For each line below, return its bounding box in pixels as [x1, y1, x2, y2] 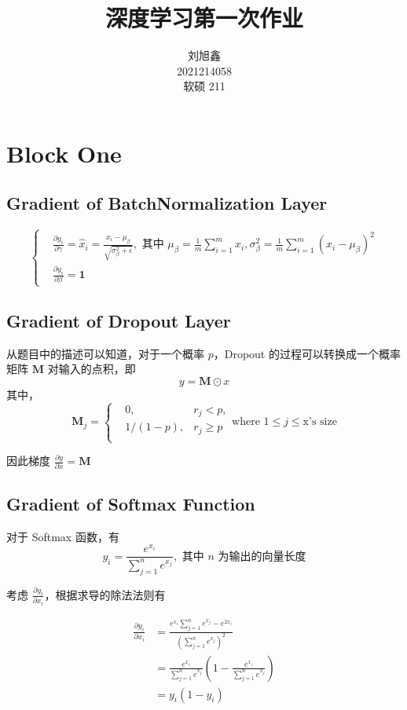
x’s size [302, 416, 337, 428]
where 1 [232, 416, 269, 428]
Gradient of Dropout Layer [6, 309, 231, 333]
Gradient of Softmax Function [6, 491, 255, 515]
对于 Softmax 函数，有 [6, 528, 119, 544]
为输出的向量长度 [218, 551, 306, 562]
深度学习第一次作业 [104, 2, 303, 34]
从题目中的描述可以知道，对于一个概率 [6, 345, 204, 361]
